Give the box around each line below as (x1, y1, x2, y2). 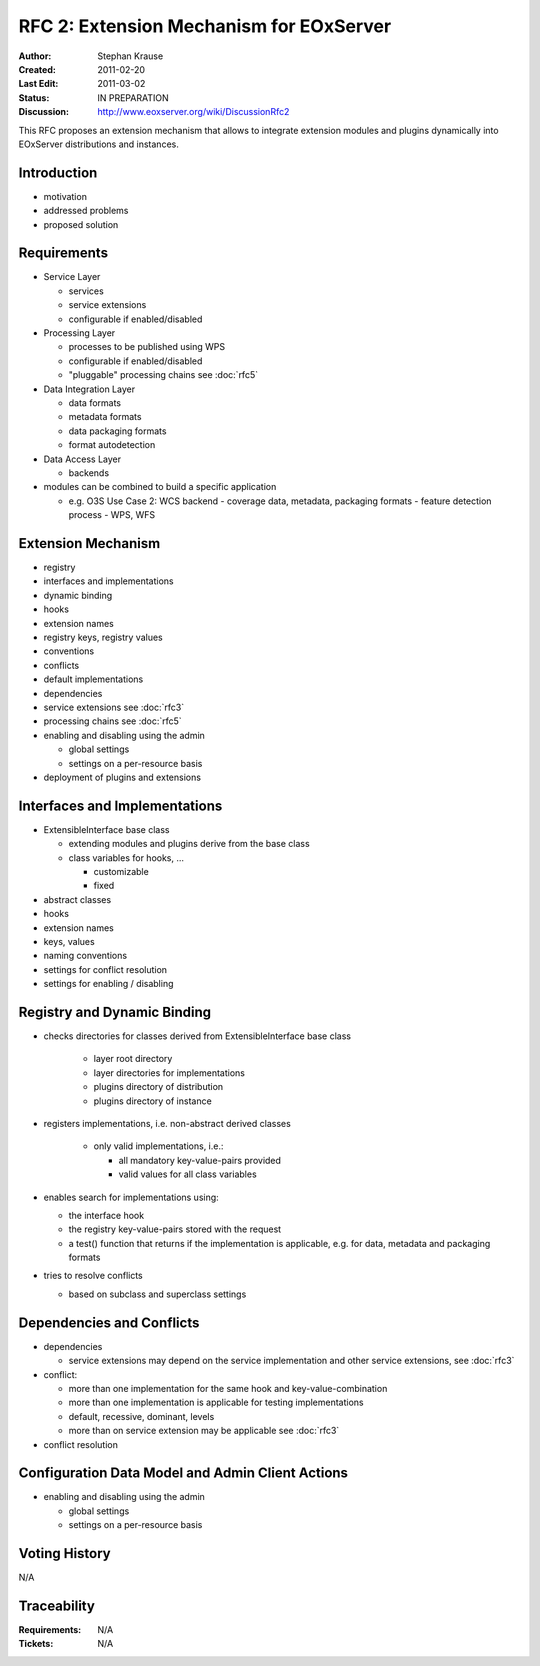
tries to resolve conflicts (43, 1270, 144, 1282)
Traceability (18, 1597, 95, 1614)
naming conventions (43, 950, 128, 962)
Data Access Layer (43, 453, 122, 465)
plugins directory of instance (93, 1095, 212, 1107)
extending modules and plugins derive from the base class (68, 838, 310, 850)
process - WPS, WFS (68, 509, 155, 521)
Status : (18, 91, 50, 104)
